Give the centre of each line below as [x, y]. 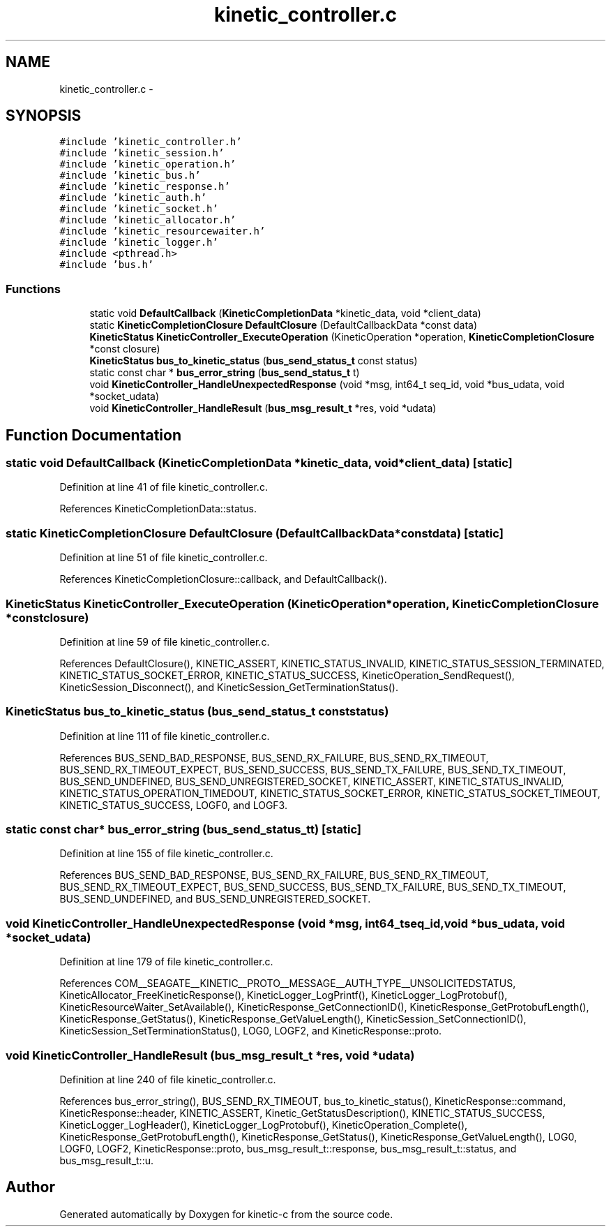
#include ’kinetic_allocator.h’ [148, 220]
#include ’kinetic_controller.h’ [151, 142]
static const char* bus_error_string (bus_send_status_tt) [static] [183, 830]
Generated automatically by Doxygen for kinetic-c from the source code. [226, 1214]
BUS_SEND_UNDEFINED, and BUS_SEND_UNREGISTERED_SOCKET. [215, 899]
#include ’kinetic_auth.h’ [133, 198]
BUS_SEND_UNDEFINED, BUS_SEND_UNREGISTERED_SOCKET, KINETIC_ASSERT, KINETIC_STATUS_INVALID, [312, 781]
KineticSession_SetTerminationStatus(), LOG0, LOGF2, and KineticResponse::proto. [251, 1031]
